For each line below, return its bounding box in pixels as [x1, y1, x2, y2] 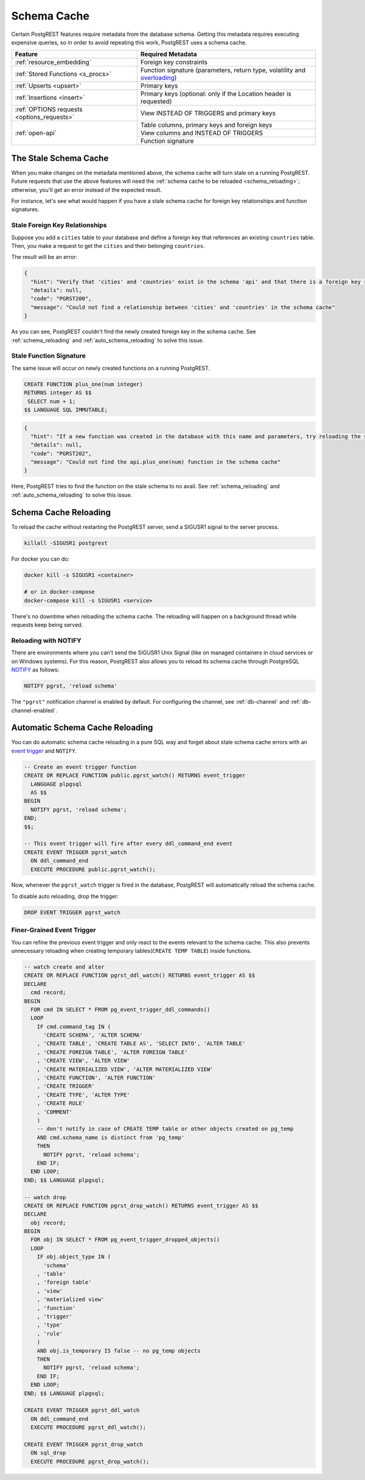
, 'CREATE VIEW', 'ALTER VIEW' [36, 1057, 130, 1064]
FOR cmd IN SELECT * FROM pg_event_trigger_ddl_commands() [30, 1006, 210, 1013]
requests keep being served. [11, 621, 83, 629]
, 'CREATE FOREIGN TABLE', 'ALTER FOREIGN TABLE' [36, 1049, 188, 1055]
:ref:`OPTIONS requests [15, 105, 83, 114]
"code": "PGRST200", [30, 296, 92, 302]
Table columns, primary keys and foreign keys [140, 121, 273, 129]
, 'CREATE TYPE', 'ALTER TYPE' [36, 1091, 130, 1098]
